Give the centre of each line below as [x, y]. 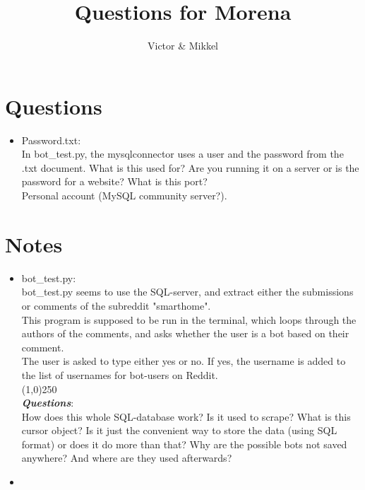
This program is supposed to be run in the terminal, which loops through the [189, 319]
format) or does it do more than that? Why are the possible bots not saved [184, 444]
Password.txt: [51, 140]
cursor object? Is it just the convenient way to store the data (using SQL [179, 430]
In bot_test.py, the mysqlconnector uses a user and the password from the [182, 154]
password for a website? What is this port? [114, 181]
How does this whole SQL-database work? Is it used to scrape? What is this [186, 416]
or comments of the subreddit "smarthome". [116, 305]
